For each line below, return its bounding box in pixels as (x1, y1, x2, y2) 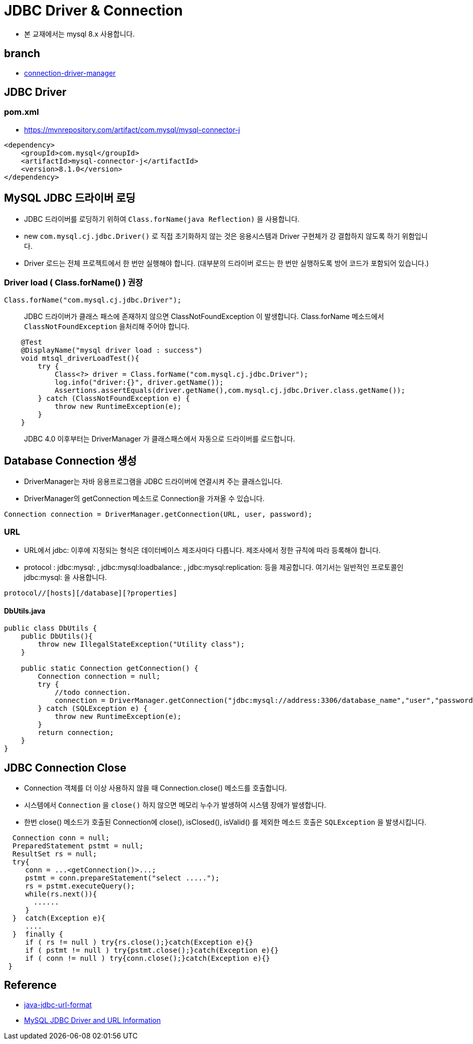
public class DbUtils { (4, 624, 97, 633)
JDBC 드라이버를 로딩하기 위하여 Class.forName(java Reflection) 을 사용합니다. (24, 214, 300, 223)
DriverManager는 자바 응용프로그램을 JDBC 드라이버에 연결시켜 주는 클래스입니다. (24, 477, 283, 486)
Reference (4, 979, 57, 992)
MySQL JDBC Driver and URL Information (24, 1015, 161, 1024)
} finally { (12, 930, 64, 939)
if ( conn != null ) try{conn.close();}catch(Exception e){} (25, 954, 271, 963)
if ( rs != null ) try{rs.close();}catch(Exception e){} (25, 938, 254, 947)
